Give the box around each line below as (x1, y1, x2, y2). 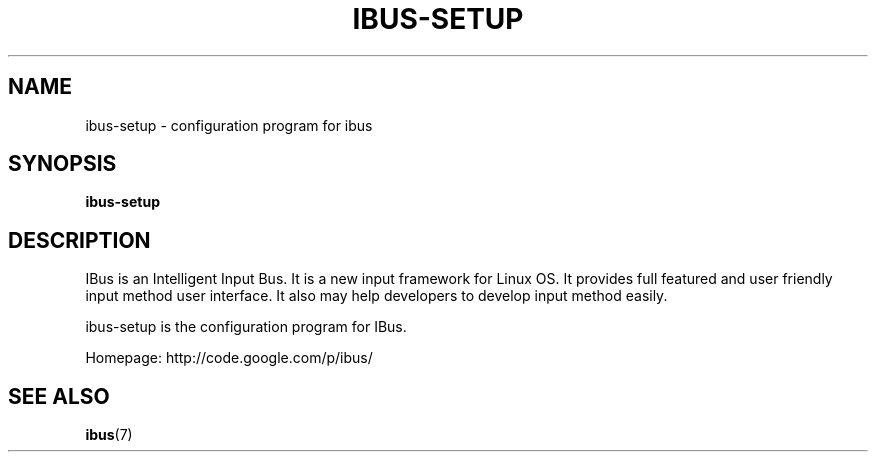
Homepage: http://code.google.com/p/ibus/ (85, 349, 373, 367)
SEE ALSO (8, 383, 110, 409)
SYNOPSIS (8, 151, 117, 177)
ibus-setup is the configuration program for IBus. (85, 318, 407, 336)
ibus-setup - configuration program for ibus (85, 116, 373, 134)
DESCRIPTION (8, 227, 151, 253)
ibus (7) (85, 426, 133, 444)
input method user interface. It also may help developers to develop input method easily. (85, 287, 668, 305)
